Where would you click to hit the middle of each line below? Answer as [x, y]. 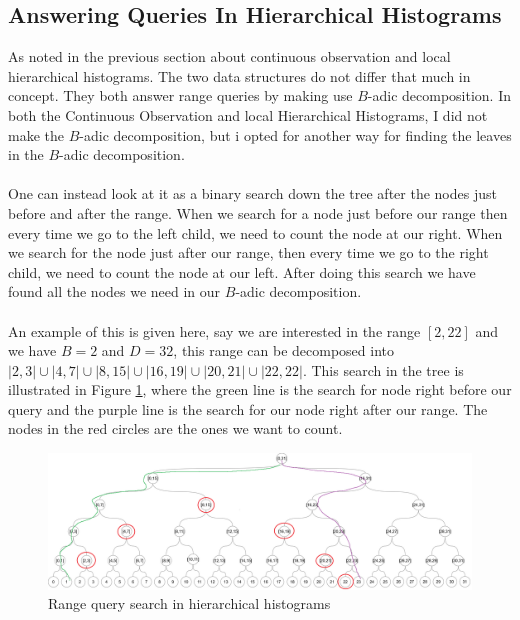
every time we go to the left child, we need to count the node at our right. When [255, 232]
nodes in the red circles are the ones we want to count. [175, 428]
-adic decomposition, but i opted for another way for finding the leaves [295, 134]
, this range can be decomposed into [284, 350]
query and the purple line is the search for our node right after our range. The [248, 408]
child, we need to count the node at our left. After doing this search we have [242, 271]
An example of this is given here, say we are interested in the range [214, 330]
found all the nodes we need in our [114, 291]
